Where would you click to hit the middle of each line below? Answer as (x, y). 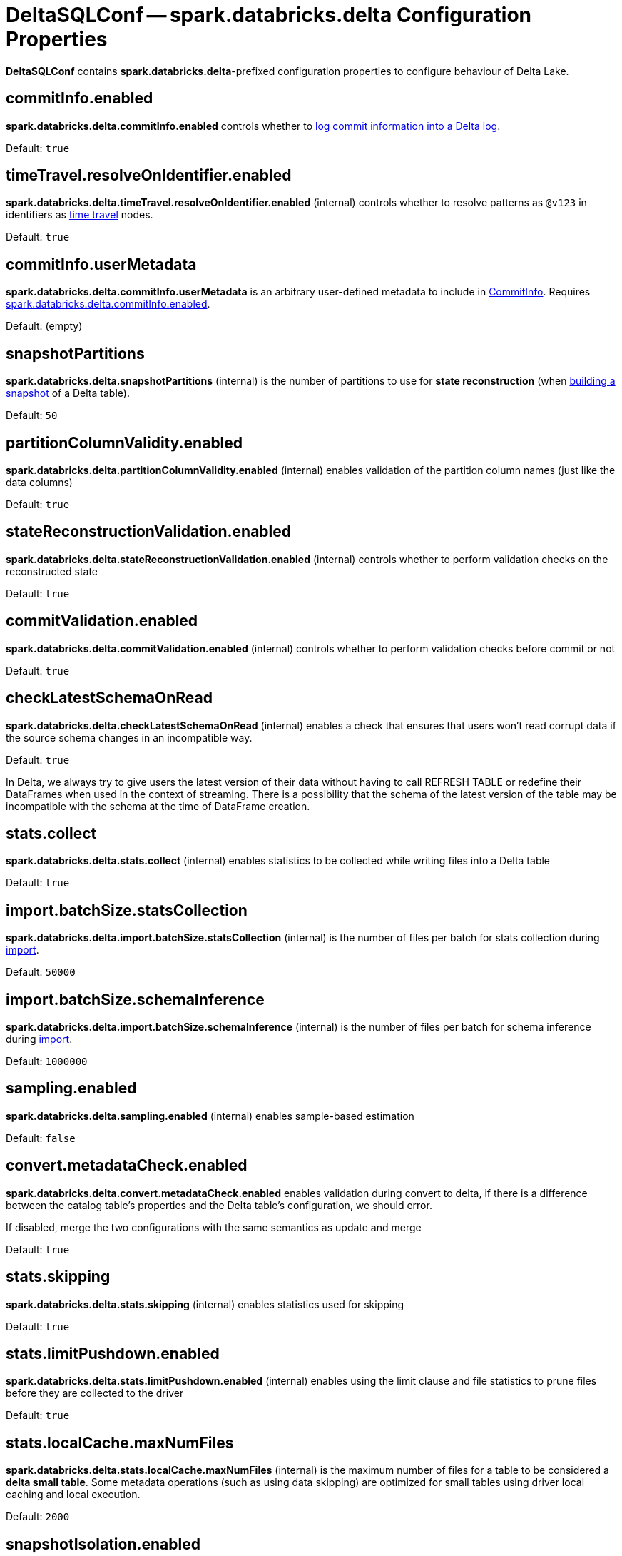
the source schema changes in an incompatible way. (129, 737)
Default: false (41, 1138)
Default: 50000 (41, 972)
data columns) (39, 482)
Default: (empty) (44, 326)
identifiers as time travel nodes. (80, 215)
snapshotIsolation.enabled (103, 1544)
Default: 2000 (38, 1517)
